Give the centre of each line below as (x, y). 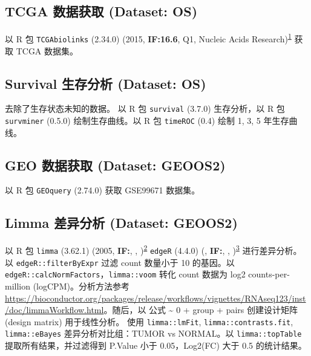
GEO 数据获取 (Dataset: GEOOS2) (115, 165)
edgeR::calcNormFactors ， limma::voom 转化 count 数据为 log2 (125, 274)
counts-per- (269, 274)
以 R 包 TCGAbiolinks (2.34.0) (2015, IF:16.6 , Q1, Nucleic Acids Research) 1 (148, 38)
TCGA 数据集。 (47, 50)
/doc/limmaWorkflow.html (54, 310)
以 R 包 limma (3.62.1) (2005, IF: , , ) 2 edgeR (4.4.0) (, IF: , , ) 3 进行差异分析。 (153, 249)
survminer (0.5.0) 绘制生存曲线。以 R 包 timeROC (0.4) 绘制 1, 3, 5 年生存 (147, 120)
